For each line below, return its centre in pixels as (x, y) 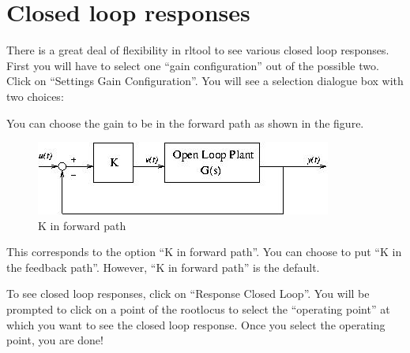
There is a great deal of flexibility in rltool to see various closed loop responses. (198, 50)
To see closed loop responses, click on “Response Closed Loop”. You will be (188, 294)
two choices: (35, 96)
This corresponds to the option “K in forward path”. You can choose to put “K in (204, 252)
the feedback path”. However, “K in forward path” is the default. (163, 267)
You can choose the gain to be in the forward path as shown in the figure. (185, 123)
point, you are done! (55, 340)
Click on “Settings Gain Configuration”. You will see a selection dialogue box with (205, 81)
